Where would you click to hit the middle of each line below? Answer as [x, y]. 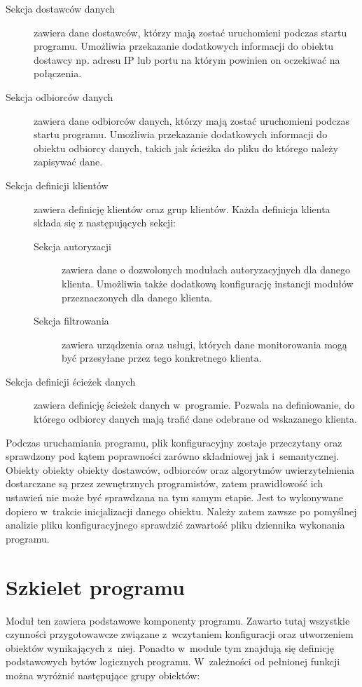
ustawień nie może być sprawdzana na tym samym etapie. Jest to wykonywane [174, 497]
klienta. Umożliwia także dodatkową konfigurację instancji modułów [208, 283]
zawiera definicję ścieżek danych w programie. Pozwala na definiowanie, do [194, 405]
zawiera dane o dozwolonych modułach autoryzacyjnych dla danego [206, 270]
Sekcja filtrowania [71, 321]
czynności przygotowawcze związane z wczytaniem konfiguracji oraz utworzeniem [180, 634]
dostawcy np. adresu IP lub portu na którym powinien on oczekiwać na [187, 59]
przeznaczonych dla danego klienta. [137, 297]
